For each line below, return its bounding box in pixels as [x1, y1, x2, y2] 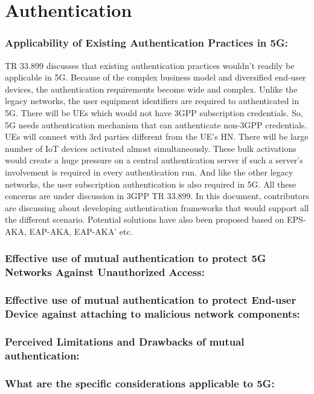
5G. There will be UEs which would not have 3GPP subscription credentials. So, [5, 106, 303, 119]
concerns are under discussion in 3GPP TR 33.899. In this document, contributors [5, 189, 309, 202]
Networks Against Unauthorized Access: [5, 264, 205, 280]
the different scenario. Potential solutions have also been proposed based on [5, 213, 284, 226]
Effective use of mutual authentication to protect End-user [5, 292, 296, 307]
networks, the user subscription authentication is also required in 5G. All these [5, 177, 296, 190]
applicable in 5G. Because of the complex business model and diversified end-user [5, 71, 306, 84]
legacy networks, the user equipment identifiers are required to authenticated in [5, 94, 299, 107]
